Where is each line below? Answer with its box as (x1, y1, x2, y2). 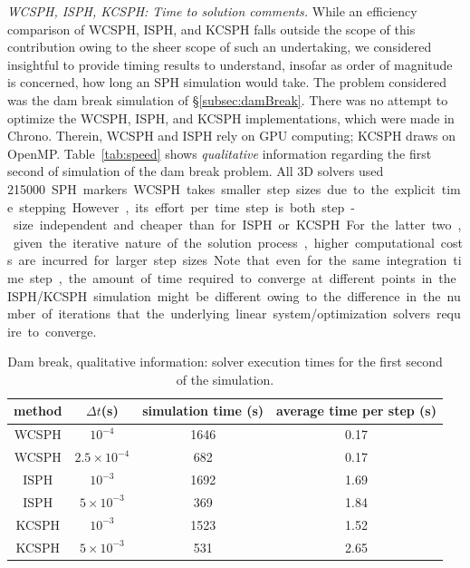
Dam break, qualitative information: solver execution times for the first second (7, 352, 443, 371)
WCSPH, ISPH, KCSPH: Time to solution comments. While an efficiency (7, 2, 417, 20)
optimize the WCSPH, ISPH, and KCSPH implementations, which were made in (7, 108, 455, 127)
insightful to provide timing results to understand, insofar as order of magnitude (7, 54, 453, 73)
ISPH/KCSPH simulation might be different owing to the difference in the (7, 286, 441, 305)
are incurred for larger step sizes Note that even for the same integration (18, 250, 447, 269)
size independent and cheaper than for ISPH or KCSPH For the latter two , (13, 215, 462, 234)
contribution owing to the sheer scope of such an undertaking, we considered (7, 37, 432, 56)
